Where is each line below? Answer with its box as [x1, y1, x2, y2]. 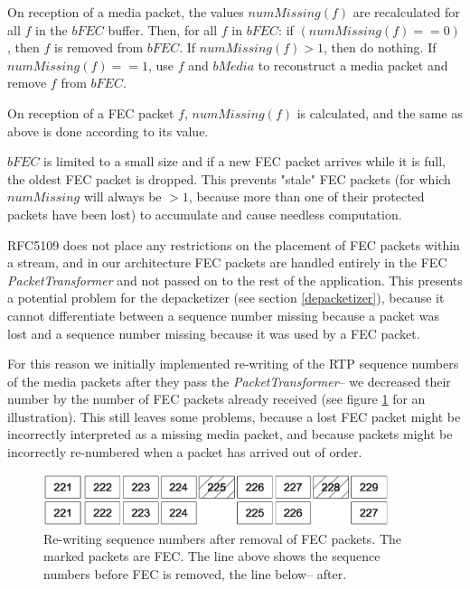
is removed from [53, 38, 144, 57]
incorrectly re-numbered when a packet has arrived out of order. [7, 443, 362, 462]
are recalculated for [352, 3, 460, 21]
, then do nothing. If [324, 38, 437, 57]
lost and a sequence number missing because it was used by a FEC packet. [7, 323, 420, 342]
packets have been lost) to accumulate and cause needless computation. [7, 204, 402, 223]
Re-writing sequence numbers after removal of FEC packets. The [43, 528, 402, 547]
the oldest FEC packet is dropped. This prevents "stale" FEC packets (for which [7, 169, 451, 188]
